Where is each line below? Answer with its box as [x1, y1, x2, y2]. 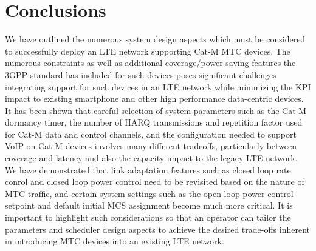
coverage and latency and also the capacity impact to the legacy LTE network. [5, 152, 298, 164]
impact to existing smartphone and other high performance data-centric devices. [5, 92, 304, 105]
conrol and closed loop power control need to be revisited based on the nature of [5, 175, 304, 188]
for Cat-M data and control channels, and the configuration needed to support [5, 127, 297, 140]
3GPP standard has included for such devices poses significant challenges [5, 68, 276, 81]
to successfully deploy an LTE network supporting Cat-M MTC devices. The [5, 44, 290, 57]
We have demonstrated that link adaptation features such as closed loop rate [5, 163, 291, 176]
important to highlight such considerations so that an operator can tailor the [5, 211, 291, 224]
